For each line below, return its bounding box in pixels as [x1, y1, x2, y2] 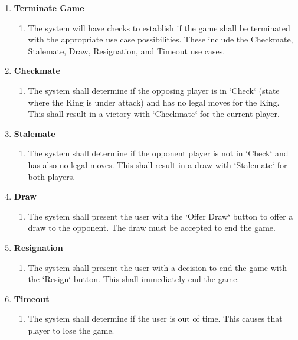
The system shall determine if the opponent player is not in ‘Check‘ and [28, 147, 289, 159]
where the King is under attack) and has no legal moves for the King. [28, 96, 280, 108]
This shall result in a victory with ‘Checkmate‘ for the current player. [28, 107, 280, 120]
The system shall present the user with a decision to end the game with [28, 261, 287, 273]
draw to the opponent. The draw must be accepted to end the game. [28, 221, 276, 234]
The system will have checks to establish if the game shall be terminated [28, 21, 290, 34]
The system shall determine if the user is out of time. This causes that [28, 312, 283, 325]
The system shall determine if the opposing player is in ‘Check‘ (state [28, 84, 280, 96]
